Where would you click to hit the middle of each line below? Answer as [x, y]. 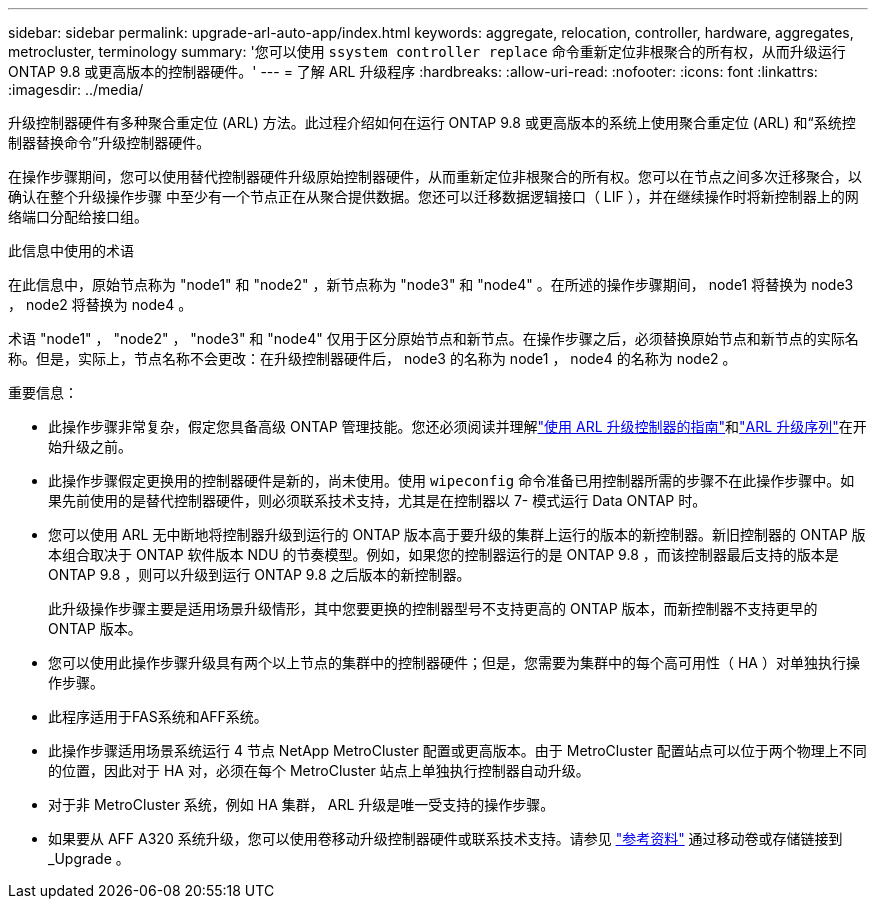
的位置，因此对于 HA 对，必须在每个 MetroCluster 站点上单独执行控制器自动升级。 [319, 770]
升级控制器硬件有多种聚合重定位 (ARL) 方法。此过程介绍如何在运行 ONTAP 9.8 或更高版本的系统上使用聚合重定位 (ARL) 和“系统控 [432, 122]
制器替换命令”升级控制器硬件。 [109, 142]
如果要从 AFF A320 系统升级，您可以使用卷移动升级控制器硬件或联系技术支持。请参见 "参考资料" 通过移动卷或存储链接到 [445, 838]
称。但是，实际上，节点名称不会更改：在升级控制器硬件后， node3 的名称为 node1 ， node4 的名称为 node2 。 [372, 358]
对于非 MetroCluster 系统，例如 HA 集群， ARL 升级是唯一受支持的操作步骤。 [301, 804]
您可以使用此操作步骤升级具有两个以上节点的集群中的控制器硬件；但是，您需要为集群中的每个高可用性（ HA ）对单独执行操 [454, 662]
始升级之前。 [90, 446]
